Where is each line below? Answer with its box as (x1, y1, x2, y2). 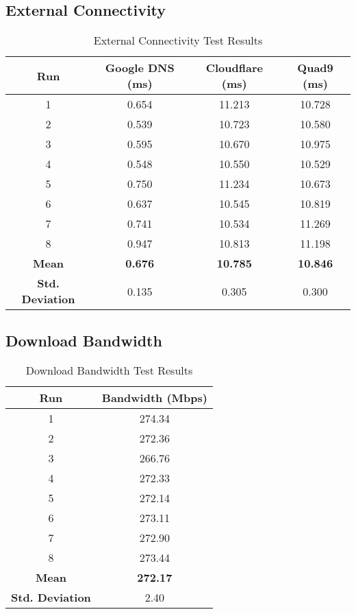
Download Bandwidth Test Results (25, 362, 193, 379)
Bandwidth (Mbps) (101, 390, 207, 406)
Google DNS (105, 60, 175, 76)
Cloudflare (205, 60, 263, 76)
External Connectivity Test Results (93, 32, 263, 49)
